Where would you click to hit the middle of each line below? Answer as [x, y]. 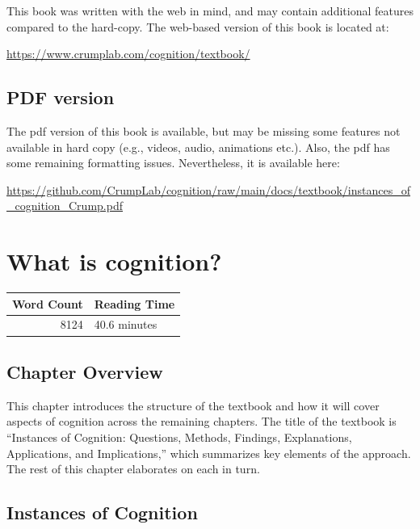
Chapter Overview [85, 371]
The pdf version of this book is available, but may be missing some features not [204, 130]
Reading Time [134, 303]
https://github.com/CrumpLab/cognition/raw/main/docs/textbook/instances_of [208, 189]
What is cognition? [114, 261]
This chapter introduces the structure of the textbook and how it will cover [193, 405]
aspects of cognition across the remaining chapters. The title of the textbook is [202, 421]
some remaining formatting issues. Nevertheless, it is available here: [173, 163]
